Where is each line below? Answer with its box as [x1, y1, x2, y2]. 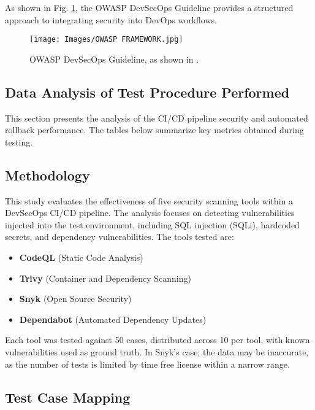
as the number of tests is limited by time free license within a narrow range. [5, 357, 290, 370]
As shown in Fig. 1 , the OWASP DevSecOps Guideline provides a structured [5, 1, 294, 14]
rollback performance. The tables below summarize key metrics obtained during [5, 123, 304, 136]
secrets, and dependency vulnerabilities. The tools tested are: [5, 230, 234, 243]
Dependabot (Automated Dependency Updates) [19, 312, 207, 325]
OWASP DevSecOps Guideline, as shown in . [29, 52, 199, 65]
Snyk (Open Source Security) [19, 292, 132, 305]
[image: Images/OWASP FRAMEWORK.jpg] [29, 35, 183, 44]
